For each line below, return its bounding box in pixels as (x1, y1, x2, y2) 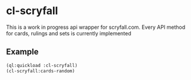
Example (6, 47, 39, 57)
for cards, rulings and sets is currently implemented (6, 29, 131, 36)
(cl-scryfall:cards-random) (6, 68, 75, 74)
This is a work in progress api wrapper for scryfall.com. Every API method (6, 24, 186, 31)
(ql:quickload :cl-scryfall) (6, 62, 78, 68)
